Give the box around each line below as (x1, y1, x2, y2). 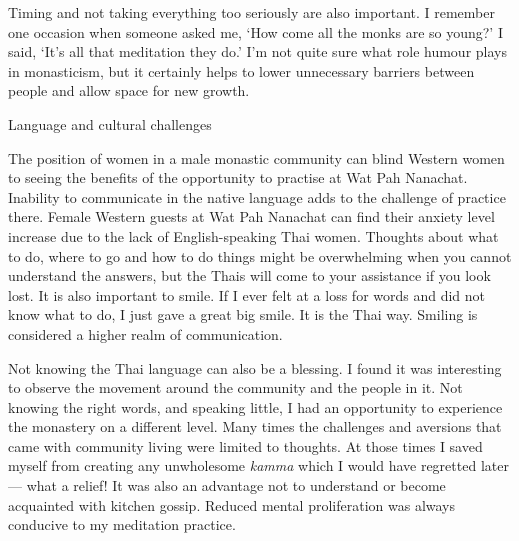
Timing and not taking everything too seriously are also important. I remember (8, 2, 495, 22)
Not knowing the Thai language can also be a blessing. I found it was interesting (8, 357, 502, 378)
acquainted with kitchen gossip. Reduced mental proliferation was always (8, 494, 456, 515)
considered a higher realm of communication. (8, 323, 283, 344)
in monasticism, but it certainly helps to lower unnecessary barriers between (8, 60, 475, 81)
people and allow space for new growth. (8, 80, 250, 101)
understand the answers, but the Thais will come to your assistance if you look (8, 265, 491, 286)
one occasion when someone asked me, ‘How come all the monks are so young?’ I (8, 21, 503, 42)
